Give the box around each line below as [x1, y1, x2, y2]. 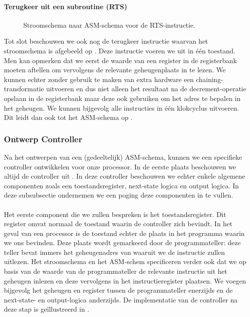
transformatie [4, 83, 44, 94]
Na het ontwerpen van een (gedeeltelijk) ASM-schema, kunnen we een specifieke [4, 151, 242, 162]
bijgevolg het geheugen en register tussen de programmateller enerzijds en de [4, 285, 233, 295]
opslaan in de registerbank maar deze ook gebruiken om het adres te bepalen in [4, 93, 241, 103]
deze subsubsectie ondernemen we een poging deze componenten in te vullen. [4, 190, 233, 200]
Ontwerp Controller [4, 133, 83, 145]
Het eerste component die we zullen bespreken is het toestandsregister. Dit [4, 209, 226, 219]
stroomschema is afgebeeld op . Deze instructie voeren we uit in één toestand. [4, 45, 235, 55]
